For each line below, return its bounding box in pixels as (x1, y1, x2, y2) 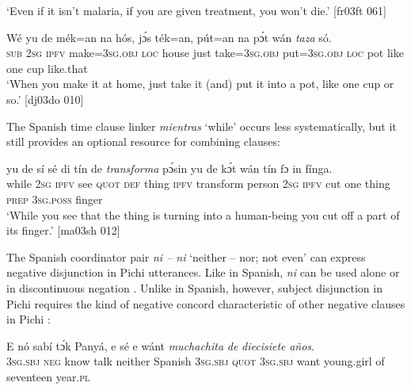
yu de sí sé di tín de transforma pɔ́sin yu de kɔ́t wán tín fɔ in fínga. (6, 159, 333, 176)
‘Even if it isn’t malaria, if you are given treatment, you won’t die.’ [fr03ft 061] (6, 2, 386, 18)
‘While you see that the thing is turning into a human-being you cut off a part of (6, 206, 400, 223)
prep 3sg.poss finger (6, 190, 103, 207)
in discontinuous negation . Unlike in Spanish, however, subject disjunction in (6, 279, 382, 296)
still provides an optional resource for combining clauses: (6, 133, 280, 150)
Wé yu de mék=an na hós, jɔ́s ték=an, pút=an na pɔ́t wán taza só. (6, 29, 332, 45)
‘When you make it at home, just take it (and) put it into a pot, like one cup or (6, 75, 394, 92)
